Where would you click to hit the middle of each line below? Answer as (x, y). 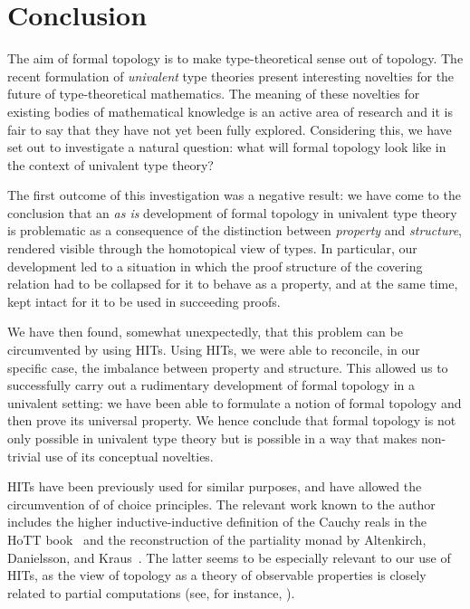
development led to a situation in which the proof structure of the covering (215, 266)
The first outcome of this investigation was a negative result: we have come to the (234, 195)
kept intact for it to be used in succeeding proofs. (144, 301)
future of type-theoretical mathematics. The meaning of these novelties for (214, 94)
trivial (24, 456)
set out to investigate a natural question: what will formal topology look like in (227, 147)
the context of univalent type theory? (110, 164)
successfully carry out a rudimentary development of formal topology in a (211, 385)
